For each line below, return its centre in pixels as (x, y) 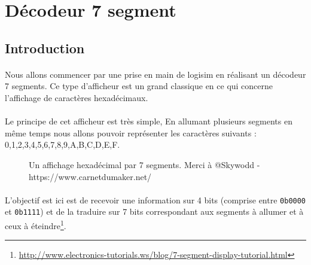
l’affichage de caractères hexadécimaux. (77, 97)
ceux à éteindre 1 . (36, 225)
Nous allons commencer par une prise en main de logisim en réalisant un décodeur (155, 74)
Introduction (45, 48)
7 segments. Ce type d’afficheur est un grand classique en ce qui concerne (139, 86)
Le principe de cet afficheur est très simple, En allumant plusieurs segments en (149, 121)
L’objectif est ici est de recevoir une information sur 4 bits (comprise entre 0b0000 (155, 199)
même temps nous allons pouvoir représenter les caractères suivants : (131, 132)
